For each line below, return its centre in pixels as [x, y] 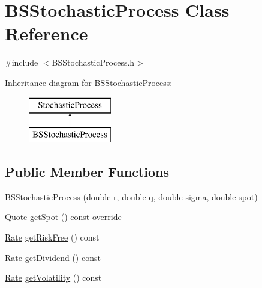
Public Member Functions [87, 172]
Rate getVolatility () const [53, 277]
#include [22, 62]
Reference [46, 33]
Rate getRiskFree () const [52, 237]
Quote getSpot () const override [63, 217]
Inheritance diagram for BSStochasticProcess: [89, 82]
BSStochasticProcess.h [93, 62]
